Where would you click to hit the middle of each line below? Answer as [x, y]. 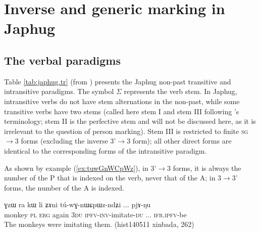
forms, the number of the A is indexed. [64, 187]
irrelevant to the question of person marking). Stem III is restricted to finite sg [126, 131]
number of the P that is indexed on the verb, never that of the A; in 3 [113, 178]
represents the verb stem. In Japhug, [180, 91]
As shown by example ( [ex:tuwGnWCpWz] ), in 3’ [80, 168]
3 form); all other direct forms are [179, 141]
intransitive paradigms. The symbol [59, 91]
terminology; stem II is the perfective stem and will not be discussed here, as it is [130, 121]
